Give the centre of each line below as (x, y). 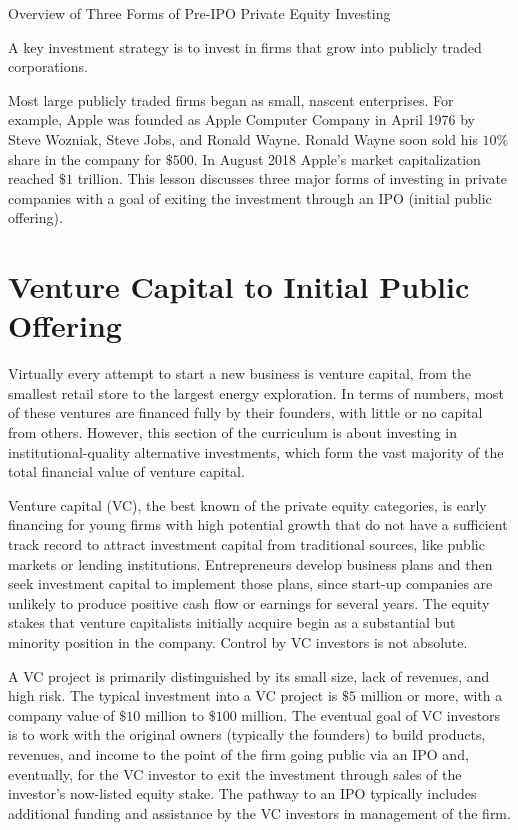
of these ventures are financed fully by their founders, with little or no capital (245, 412)
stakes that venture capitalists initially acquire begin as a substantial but (232, 622)
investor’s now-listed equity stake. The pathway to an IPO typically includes (242, 793)
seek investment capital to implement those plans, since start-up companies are (250, 583)
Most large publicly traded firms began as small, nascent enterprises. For (231, 99)
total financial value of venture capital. (126, 471)
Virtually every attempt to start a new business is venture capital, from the (239, 373)
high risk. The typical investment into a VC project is (173, 695)
